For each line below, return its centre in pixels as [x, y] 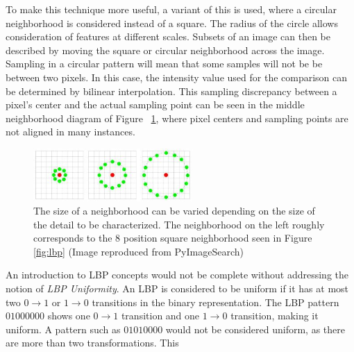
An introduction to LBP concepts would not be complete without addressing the [177, 275]
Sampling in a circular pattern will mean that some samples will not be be [164, 64]
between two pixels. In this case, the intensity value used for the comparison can [177, 77]
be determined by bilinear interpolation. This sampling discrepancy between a [171, 91]
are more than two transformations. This [92, 343]
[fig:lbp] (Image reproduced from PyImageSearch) [138, 251]
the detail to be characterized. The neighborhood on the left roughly [179, 224]
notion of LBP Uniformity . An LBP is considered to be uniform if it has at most [177, 288]
